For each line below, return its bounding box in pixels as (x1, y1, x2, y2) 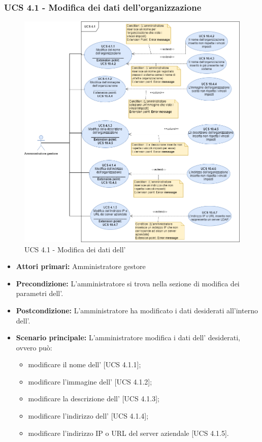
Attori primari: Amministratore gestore (16, 261, 146, 272)
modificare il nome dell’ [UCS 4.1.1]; (28, 359, 141, 370)
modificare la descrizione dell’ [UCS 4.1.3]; (28, 393, 159, 404)
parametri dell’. (16, 288, 63, 299)
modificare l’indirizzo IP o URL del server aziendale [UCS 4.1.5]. (28, 427, 229, 438)
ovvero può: (16, 342, 52, 352)
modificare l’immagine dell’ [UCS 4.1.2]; (28, 376, 152, 387)
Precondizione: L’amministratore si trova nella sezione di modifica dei (16, 278, 240, 288)
